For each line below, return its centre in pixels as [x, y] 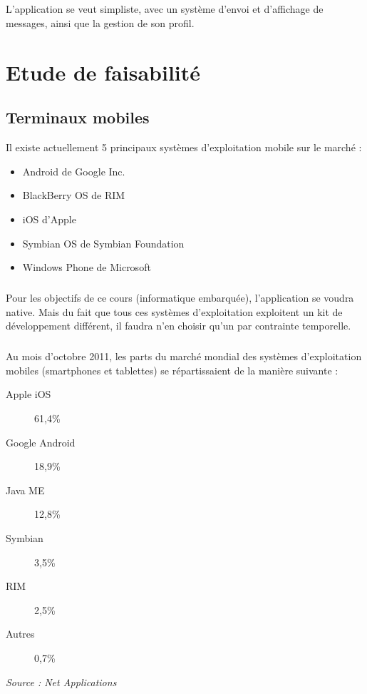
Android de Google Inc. [74, 171]
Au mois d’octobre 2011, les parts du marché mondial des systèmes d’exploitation [184, 356]
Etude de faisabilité [103, 72]
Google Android [41, 442]
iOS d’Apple [49, 219]
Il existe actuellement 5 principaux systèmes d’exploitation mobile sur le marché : [184, 147]
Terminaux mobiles [78, 117]
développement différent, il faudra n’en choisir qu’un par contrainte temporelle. [179, 326]
